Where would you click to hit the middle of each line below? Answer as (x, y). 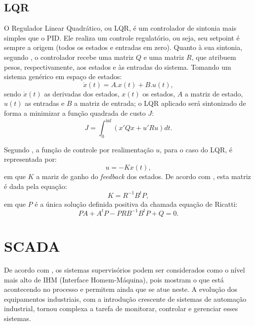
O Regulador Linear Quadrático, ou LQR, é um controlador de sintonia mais (120, 28)
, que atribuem (214, 57)
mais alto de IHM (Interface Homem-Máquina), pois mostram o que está (114, 279)
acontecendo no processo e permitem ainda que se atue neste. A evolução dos (121, 289)
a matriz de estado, (214, 93)
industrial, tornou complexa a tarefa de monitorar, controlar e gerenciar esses (121, 308)
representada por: (30, 159)
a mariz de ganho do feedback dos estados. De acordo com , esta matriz (144, 176)
